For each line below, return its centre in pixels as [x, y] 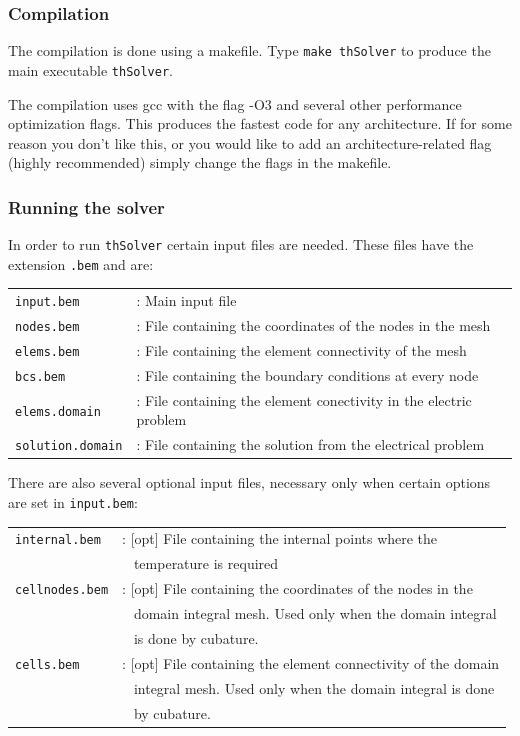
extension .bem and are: [81, 263]
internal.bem [58, 540]
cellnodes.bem [62, 590]
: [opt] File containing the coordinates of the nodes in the [297, 588]
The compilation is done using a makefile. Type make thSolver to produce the [249, 50]
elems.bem [47, 352]
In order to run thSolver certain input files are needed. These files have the [241, 244]
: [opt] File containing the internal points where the [280, 538]
